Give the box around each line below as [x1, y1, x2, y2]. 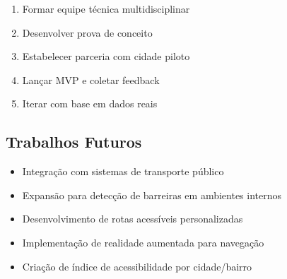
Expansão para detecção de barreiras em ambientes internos [22, 187, 282, 202]
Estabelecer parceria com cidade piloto [22, 49, 190, 64]
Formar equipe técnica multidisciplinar [22, 1, 190, 16]
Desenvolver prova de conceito [22, 25, 153, 40]
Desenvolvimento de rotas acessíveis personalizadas [22, 211, 243, 226]
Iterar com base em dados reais [22, 96, 158, 111]
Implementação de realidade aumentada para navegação [22, 235, 264, 249]
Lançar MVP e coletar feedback [22, 72, 160, 87]
